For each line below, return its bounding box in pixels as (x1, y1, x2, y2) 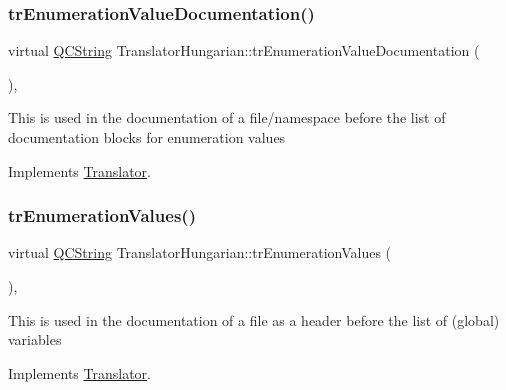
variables (8, 329, 62, 350)
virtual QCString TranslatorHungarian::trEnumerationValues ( (8, 242, 392, 263)
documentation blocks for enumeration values (8, 127, 286, 147)
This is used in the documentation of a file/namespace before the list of (8, 107, 446, 128)
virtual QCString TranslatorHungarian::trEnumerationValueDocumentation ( (8, 40, 480, 61)
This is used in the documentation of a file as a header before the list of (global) (8, 309, 500, 330)
